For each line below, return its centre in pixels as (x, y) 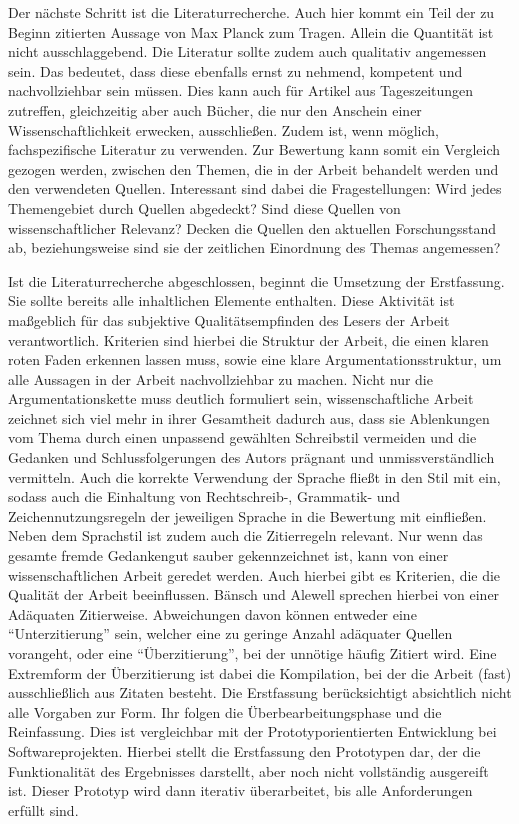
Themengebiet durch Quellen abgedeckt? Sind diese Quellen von (204, 207)
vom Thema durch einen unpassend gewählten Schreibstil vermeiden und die (242, 437)
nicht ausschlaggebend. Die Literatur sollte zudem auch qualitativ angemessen (247, 51)
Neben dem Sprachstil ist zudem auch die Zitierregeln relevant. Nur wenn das (245, 535)
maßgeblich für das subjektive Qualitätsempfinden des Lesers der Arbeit (229, 319)
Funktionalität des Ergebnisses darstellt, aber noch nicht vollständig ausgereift (248, 770)
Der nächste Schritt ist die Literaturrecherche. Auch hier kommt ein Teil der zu (251, 12)
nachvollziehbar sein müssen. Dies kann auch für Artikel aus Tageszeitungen (241, 90)
